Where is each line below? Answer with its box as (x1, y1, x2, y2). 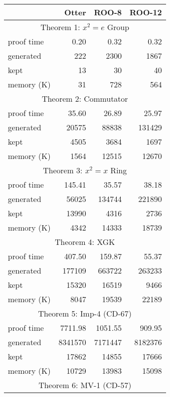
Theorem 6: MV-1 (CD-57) (38, 379, 132, 391)
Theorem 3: (43, 164, 83, 176)
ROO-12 (130, 6, 162, 18)
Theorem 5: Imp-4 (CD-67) (38, 308, 132, 319)
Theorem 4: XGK (55, 236, 115, 247)
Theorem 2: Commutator (41, 93, 128, 104)
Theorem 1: (40, 21, 80, 33)
